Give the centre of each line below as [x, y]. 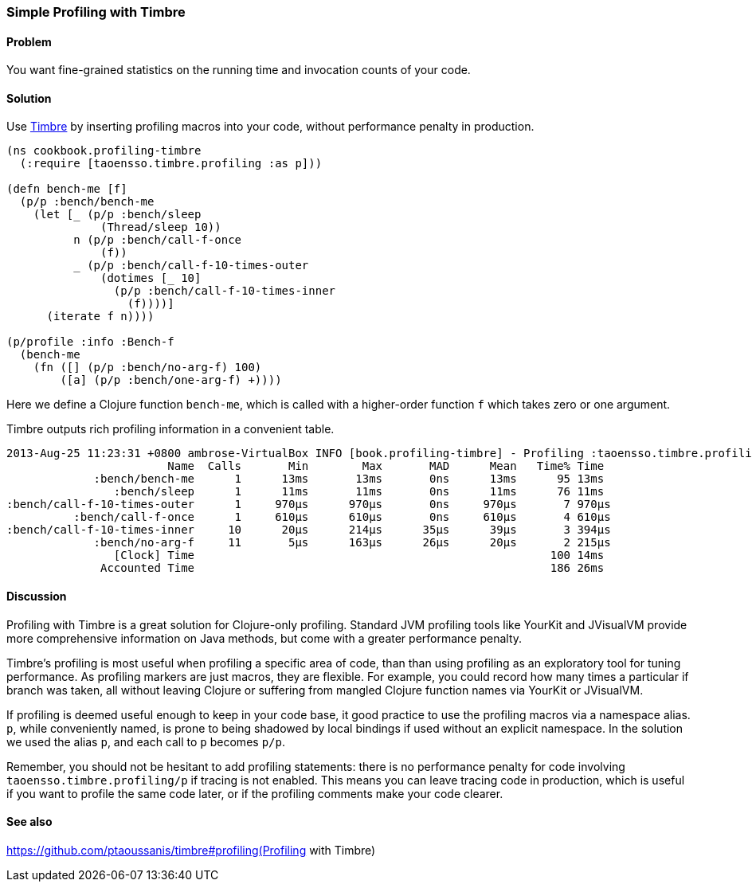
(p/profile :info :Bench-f [90, 342]
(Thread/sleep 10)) [161, 227]
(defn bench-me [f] [67, 189]
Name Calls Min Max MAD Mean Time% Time [386, 466]
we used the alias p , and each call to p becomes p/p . [146, 741]
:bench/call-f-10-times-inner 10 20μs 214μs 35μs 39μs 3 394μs [309, 530]
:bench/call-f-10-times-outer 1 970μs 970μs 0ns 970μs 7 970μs [309, 505]
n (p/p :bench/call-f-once [158, 240]
